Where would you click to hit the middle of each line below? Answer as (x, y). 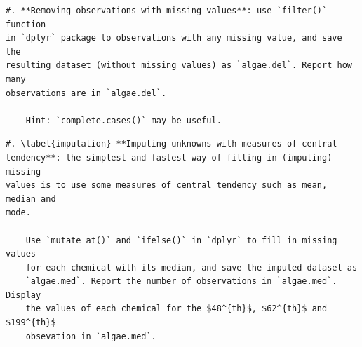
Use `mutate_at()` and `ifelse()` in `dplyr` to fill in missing (181, 240)
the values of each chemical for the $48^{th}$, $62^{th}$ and (176, 309)
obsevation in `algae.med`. (91, 336)
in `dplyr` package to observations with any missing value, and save (174, 38)
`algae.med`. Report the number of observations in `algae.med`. (181, 281)
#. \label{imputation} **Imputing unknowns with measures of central (172, 144)
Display (24, 295)
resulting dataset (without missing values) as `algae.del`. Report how (179, 66)
